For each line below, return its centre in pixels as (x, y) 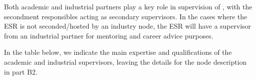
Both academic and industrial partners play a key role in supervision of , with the (128, 6)
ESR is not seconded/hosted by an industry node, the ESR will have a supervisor (128, 26)
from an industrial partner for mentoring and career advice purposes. (109, 35)
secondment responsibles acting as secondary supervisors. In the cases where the (126, 16)
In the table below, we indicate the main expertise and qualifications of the (118, 52)
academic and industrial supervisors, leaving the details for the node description (125, 61)
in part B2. (21, 71)
